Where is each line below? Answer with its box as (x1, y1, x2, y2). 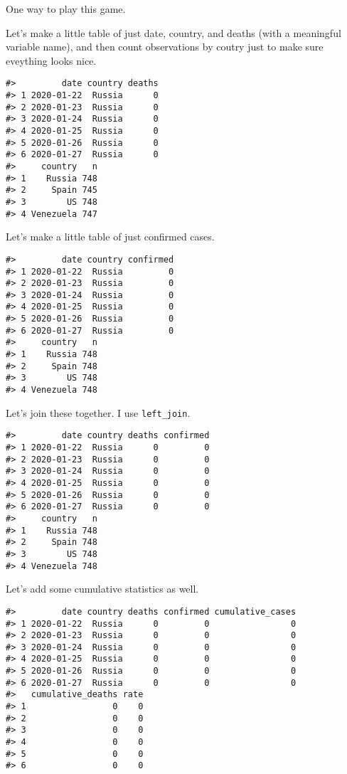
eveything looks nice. (6, 53, 97, 68)
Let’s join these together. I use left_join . (6, 405, 191, 420)
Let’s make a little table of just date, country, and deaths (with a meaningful (6, 25, 341, 40)
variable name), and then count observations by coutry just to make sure (6, 39, 324, 54)
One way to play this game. (6, 1, 126, 16)
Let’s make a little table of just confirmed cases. (6, 229, 215, 244)
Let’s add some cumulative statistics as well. (6, 581, 199, 596)
